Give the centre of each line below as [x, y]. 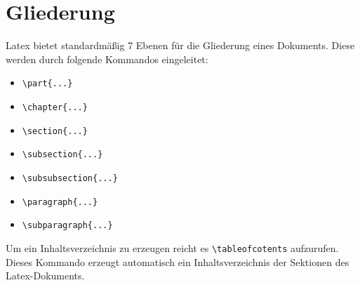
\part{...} [47, 84]
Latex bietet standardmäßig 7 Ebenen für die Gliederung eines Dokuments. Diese [180, 45]
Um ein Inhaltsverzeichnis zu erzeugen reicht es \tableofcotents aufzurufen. [172, 247]
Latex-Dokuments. [45, 276]
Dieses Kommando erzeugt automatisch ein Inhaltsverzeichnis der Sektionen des [178, 261]
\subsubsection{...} [70, 178]
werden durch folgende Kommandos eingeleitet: [107, 59]
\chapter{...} [55, 107]
